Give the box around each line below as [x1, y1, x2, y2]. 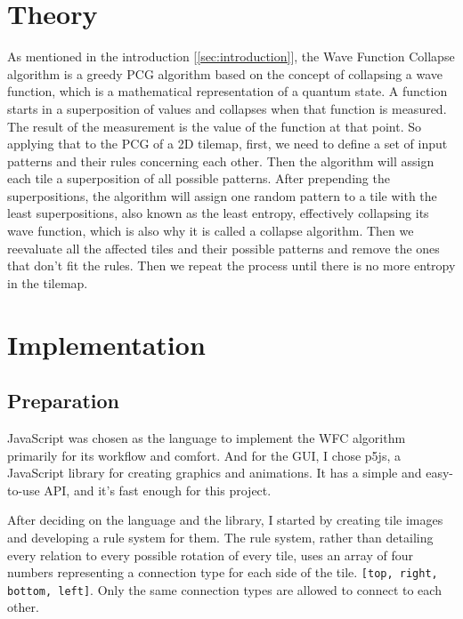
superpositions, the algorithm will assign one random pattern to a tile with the [7, 186, 437, 205]
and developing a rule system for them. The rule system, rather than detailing [7, 527, 434, 546]
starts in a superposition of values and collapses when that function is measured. [7, 99, 447, 117]
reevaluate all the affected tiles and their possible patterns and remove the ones [7, 238, 440, 257]
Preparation [7, 387, 119, 414]
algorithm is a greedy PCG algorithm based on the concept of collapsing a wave [7, 64, 443, 83]
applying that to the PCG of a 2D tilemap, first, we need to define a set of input [7, 134, 448, 153]
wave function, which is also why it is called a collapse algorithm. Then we [7, 221, 414, 240]
